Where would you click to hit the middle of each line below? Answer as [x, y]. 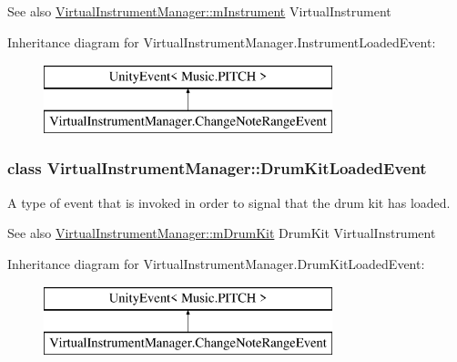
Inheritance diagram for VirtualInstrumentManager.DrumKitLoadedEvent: [216, 263]
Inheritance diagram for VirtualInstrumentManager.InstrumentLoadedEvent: [222, 41]
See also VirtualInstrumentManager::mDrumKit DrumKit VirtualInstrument [222, 233]
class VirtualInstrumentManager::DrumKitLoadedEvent [217, 168]
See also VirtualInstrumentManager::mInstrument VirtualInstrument [199, 11]
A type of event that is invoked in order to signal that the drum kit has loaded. [229, 202]
